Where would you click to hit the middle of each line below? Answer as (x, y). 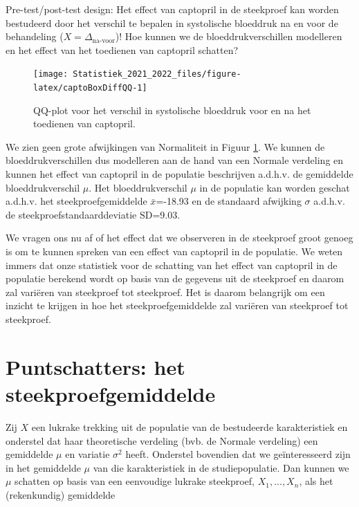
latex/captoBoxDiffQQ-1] (90, 88)
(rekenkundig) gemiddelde (61, 494)
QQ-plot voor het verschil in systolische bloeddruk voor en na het (172, 110)
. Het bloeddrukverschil (138, 187)
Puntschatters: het (95, 366)
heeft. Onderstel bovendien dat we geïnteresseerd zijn (238, 454)
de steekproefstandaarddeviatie (71, 214)
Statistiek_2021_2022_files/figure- (157, 74)
